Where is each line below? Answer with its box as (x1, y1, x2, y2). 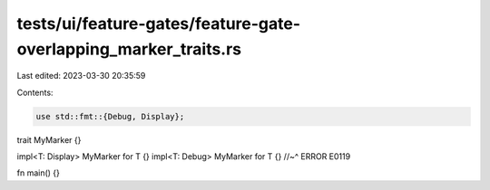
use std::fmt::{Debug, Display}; (35, 111, 185, 121)
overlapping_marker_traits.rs (16, 39, 242, 59)
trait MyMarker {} (16, 134, 82, 145)
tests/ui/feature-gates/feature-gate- (16, 14, 301, 33)
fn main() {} (16, 167, 61, 178)
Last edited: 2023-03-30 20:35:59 (16, 71, 146, 81)
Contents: (16, 87, 54, 98)
